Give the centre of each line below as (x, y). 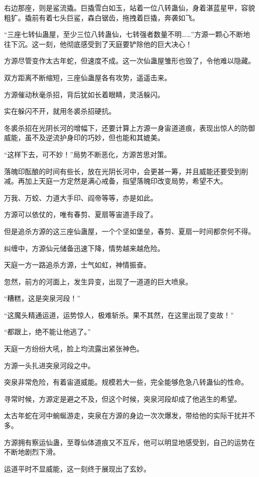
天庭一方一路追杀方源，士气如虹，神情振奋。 (77, 265)
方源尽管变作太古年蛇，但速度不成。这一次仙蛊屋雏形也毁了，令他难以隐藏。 (129, 61)
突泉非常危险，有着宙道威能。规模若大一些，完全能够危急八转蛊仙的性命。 (126, 382)
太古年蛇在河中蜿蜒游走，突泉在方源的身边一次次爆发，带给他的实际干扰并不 (129, 415)
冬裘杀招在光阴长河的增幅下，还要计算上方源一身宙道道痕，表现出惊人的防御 (129, 127)
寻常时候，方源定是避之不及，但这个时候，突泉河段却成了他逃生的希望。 (123, 398)
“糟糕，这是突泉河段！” (42, 298)
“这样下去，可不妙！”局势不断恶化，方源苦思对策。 (88, 154)
